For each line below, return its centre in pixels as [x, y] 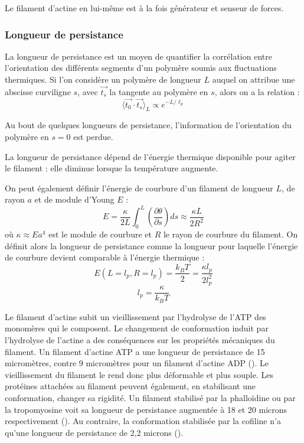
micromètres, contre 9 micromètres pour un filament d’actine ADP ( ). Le [137, 363]
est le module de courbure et [100, 234]
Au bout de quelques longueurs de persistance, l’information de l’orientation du [148, 125]
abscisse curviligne [38, 91]
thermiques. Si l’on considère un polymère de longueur [103, 79]
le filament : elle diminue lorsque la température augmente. [112, 168]
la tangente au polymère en [159, 91]
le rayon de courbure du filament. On [231, 234]
